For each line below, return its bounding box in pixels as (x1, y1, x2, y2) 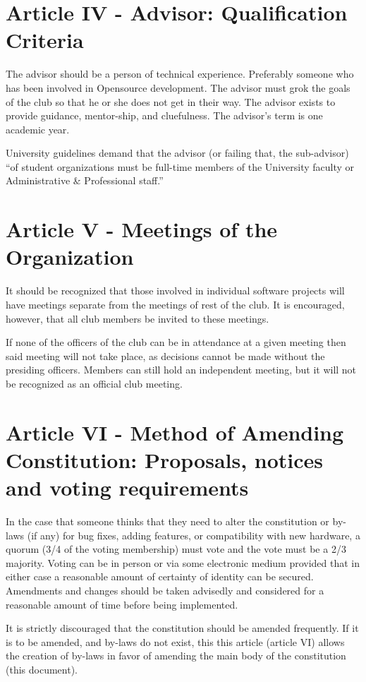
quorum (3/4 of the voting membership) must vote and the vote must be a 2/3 (6, 542, 346, 556)
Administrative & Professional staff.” (6, 173, 164, 188)
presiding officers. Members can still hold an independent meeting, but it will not (6, 362, 357, 377)
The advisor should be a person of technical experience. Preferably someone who (6, 66, 354, 81)
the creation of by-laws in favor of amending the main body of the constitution (6, 648, 346, 663)
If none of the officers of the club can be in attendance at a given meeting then (6, 335, 346, 349)
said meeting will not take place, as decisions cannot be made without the (6, 348, 325, 363)
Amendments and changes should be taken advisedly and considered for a (6, 583, 324, 597)
